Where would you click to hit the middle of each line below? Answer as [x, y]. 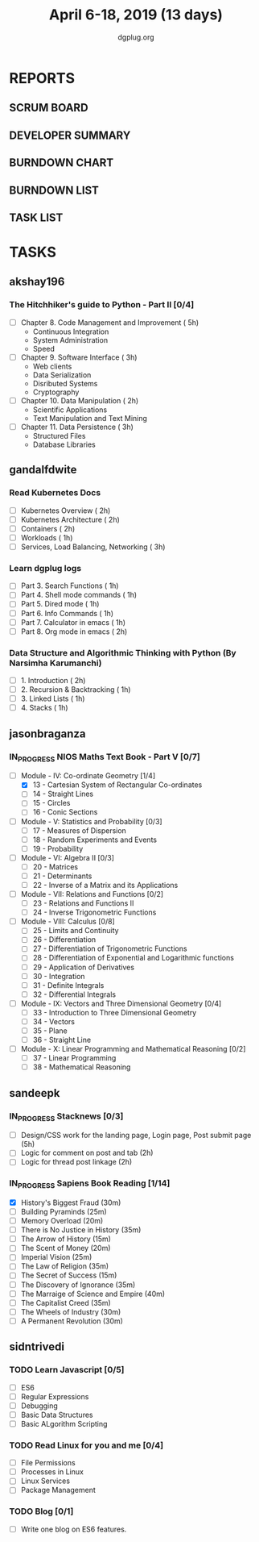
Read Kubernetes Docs [55, 493]
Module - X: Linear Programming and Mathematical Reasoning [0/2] [133, 1049]
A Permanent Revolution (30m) [72, 1321]
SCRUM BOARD [49, 108]
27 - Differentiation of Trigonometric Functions [110, 948]
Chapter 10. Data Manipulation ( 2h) [80, 400]
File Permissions [48, 1463]
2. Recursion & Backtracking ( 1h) [76, 690]
